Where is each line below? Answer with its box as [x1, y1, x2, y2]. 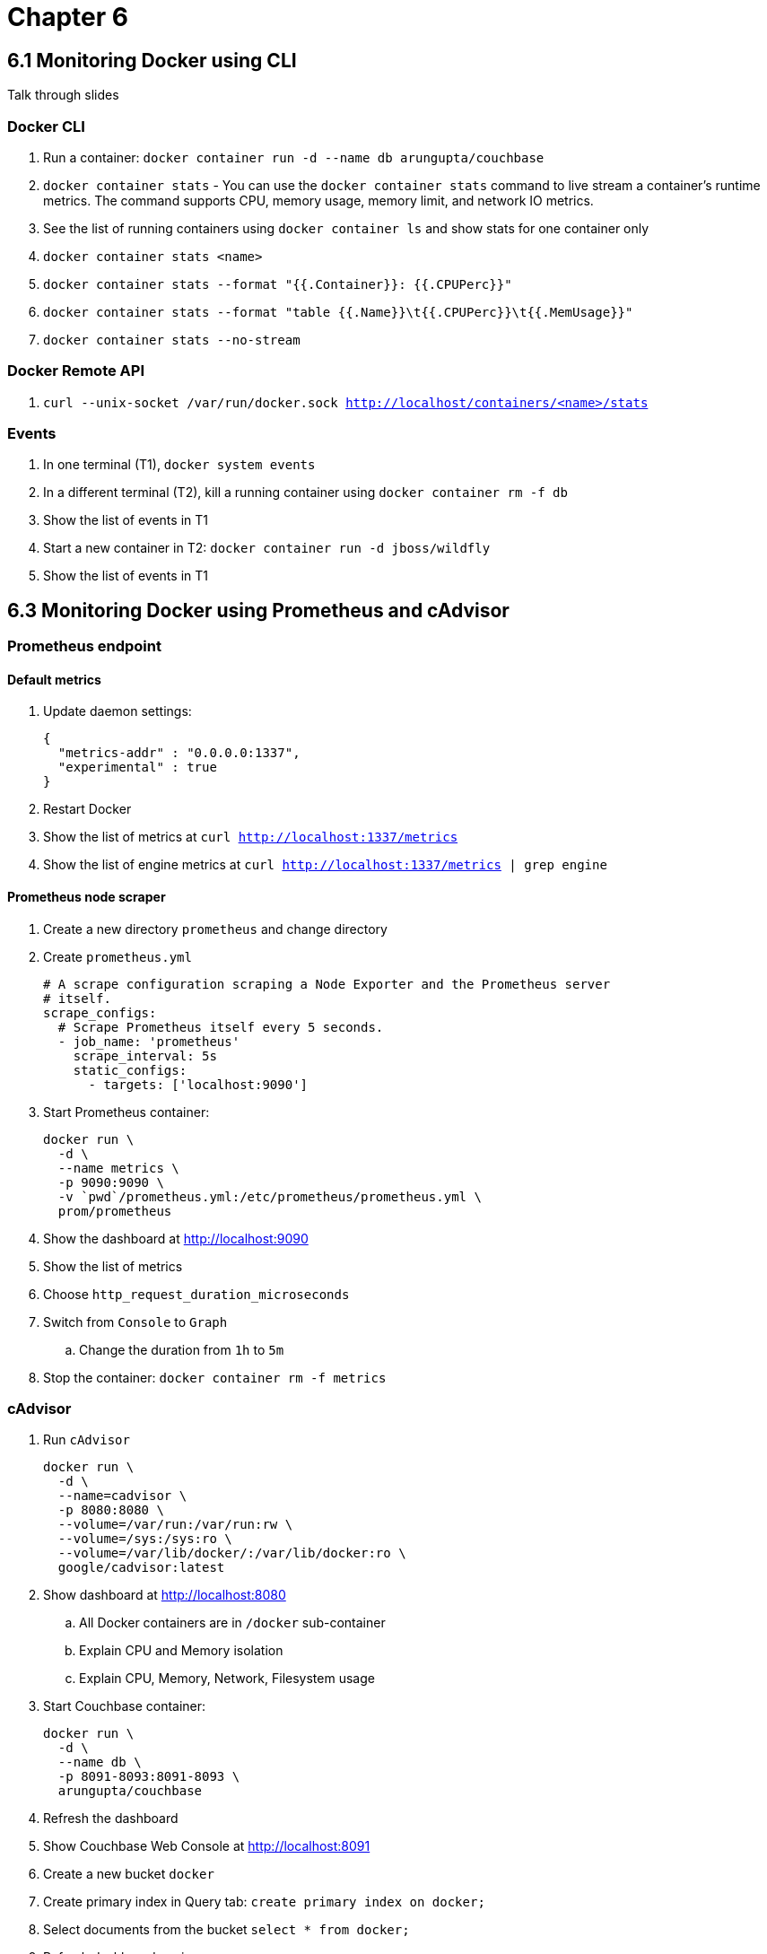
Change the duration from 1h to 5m [79, 1341, 284, 1357]
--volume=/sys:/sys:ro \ [57, 1531, 232, 1547]
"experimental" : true [57, 760, 217, 775]
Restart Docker [43, 801, 132, 817]
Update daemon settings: [43, 703, 192, 720]
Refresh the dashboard [43, 1810, 179, 1827]
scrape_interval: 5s [73, 1048, 217, 1063]
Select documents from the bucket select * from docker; [43, 1922, 410, 1938]
